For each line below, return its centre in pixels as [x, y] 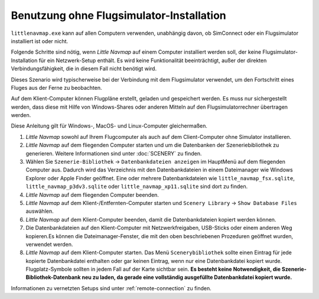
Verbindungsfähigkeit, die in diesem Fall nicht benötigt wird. [84, 69]
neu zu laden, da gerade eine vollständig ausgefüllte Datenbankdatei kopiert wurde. [187, 277]
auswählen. [40, 211]
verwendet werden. [49, 244]
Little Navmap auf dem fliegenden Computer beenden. [92, 194]
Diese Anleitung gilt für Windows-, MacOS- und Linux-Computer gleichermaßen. [109, 126]
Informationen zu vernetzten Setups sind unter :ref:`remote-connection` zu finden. [111, 288]
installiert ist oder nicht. [40, 41]
